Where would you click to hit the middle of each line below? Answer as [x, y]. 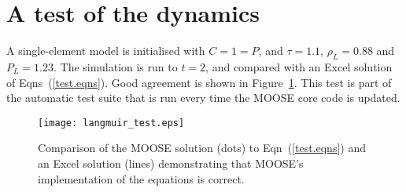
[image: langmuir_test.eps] [111, 123]
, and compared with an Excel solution [299, 66]
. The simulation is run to [116, 66]
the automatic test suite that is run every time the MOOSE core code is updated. [203, 98]
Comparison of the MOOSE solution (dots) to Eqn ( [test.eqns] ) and [202, 148]
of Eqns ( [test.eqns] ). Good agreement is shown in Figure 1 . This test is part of [199, 82]
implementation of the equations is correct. [141, 178]
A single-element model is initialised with [106, 51]
